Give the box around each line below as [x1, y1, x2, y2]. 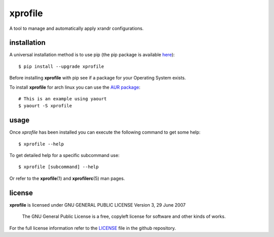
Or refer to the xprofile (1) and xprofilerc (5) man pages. [9, 175, 125, 181]
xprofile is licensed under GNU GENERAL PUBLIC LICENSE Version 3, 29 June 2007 [9, 202, 186, 208]
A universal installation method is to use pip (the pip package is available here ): [9, 52, 175, 58]
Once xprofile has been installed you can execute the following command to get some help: [9, 129, 200, 135]
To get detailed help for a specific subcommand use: [9, 152, 120, 159]
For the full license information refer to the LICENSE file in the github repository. [9, 225, 176, 231]
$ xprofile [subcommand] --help [18, 164, 99, 170]
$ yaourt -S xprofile [18, 103, 72, 109]
